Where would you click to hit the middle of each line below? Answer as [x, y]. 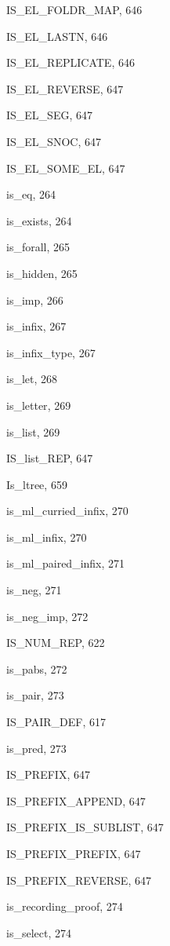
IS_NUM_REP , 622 [56, 643]
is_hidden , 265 [42, 273]
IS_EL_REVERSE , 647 [65, 88]
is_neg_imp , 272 [47, 616]
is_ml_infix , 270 [47, 537]
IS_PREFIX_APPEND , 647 [76, 800]
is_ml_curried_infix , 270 [67, 511]
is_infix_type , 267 [51, 352]
